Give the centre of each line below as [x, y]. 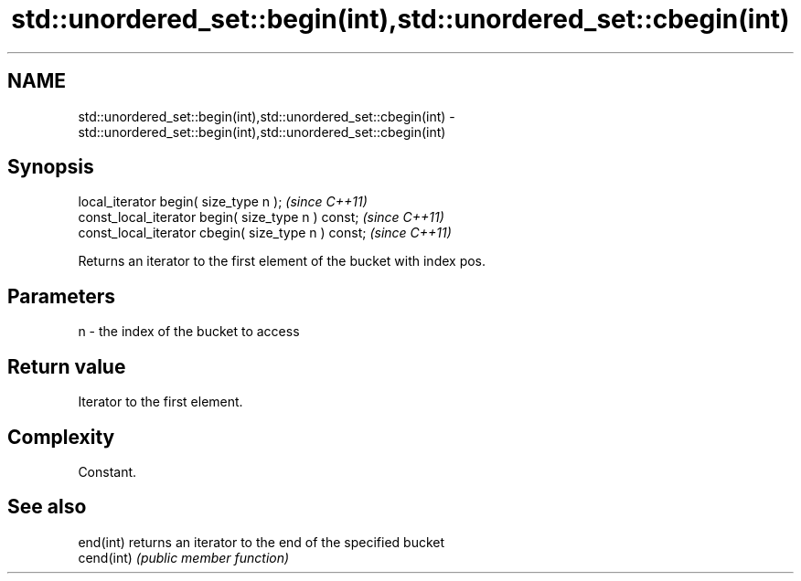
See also [47, 507]
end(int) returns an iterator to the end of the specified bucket [262, 542]
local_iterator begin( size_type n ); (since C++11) [223, 202]
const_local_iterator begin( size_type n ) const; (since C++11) [261, 217]
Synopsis [51, 167]
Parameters [61, 296]
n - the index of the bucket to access [189, 332]
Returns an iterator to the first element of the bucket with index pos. [282, 261]
